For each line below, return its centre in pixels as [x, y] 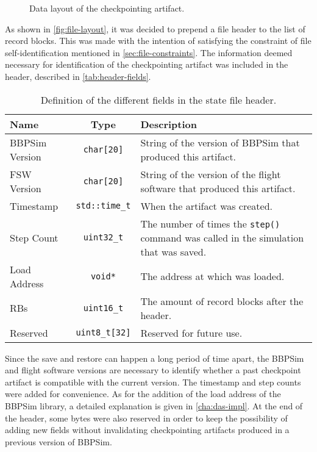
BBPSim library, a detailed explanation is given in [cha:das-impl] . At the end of [154, 405]
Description [169, 124]
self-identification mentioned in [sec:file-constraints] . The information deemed [149, 52]
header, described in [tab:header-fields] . [78, 76]
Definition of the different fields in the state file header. [158, 99]
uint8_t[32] [103, 333]
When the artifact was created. [207, 206]
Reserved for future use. [191, 332]
